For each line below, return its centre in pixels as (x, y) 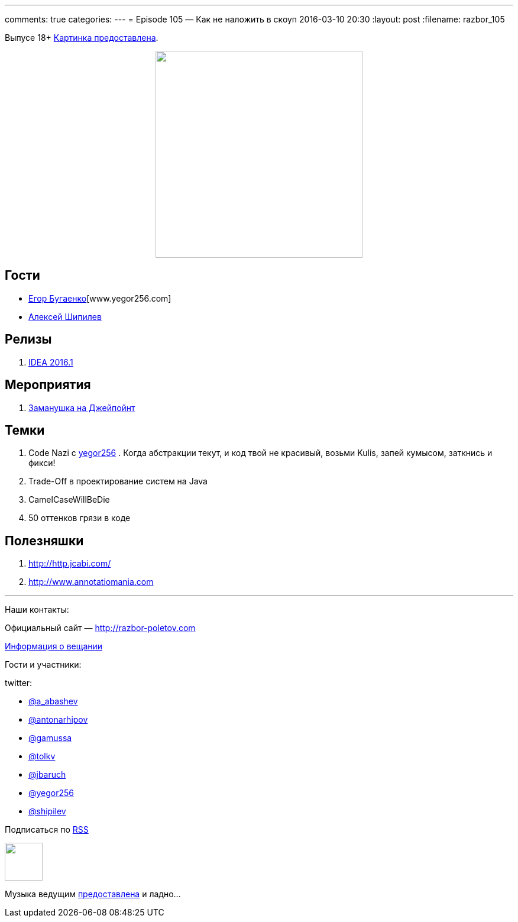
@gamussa (50, 738)
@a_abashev (53, 701)
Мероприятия (48, 385)
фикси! (42, 463)
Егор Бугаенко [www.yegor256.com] (100, 298)
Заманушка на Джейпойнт (82, 407)
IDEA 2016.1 (51, 362)
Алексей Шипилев (65, 316)
